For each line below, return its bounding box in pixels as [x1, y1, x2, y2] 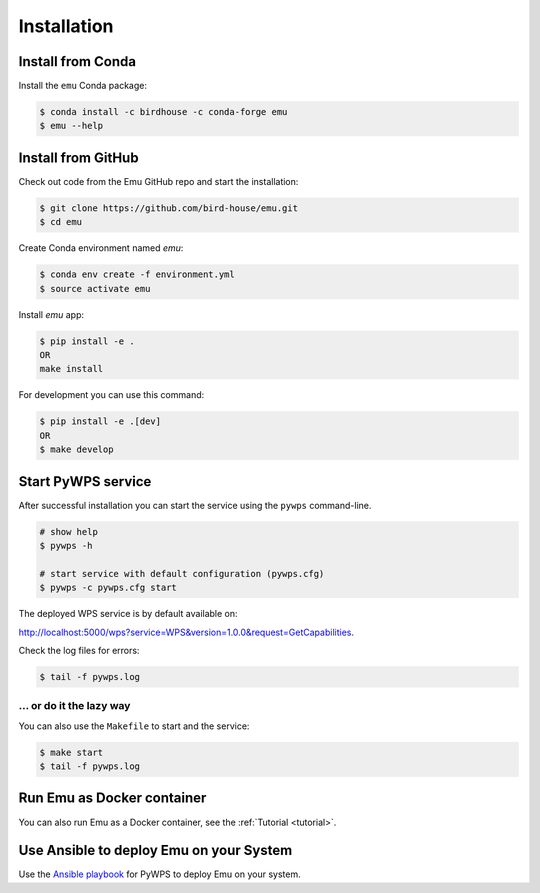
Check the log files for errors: [18, 644, 140, 656]
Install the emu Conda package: [18, 80, 148, 92]
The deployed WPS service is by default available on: [18, 608, 239, 620]
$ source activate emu [39, 283, 151, 294]
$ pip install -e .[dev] [39, 416, 162, 427]
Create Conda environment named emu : [18, 242, 184, 254]
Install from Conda [18, 53, 137, 70]
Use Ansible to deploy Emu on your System [18, 842, 293, 859]
